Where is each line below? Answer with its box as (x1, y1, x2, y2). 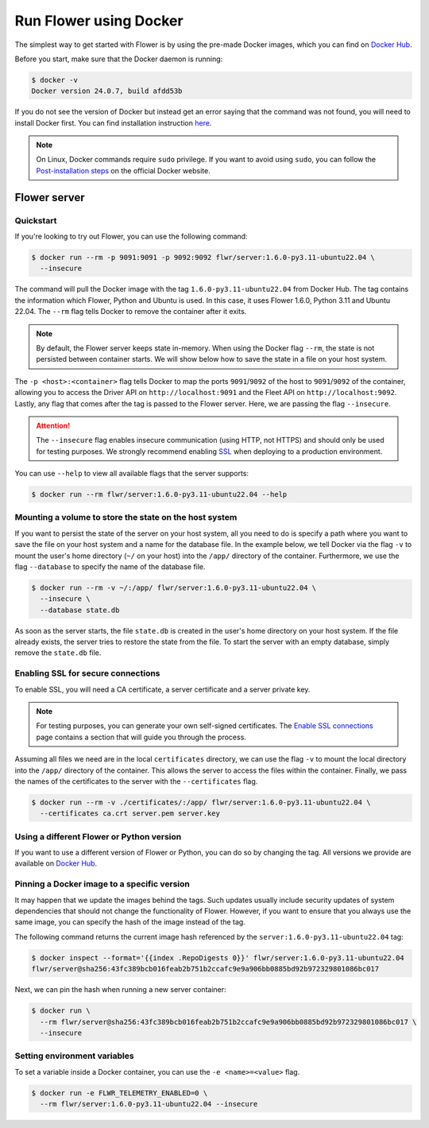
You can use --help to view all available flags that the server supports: (14, 469, 249, 479)
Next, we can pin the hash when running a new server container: (14, 985, 226, 994)
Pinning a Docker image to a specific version (14, 878, 190, 890)
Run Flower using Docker (14, 12, 184, 29)
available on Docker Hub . (14, 859, 98, 868)
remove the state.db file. (14, 648, 102, 657)
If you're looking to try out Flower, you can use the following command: (14, 231, 248, 242)
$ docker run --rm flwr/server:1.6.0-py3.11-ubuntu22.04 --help (31, 490, 288, 499)
